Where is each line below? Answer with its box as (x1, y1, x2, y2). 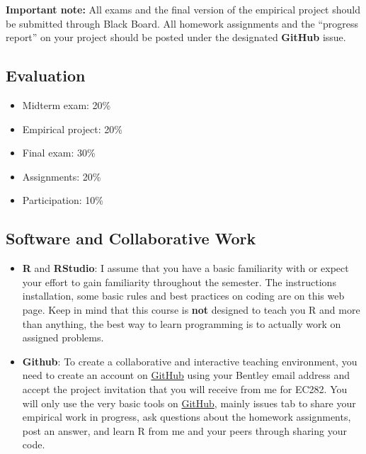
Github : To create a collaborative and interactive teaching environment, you (22, 353, 358, 368)
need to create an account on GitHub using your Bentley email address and (22, 368, 350, 382)
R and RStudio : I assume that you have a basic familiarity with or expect (22, 261, 349, 276)
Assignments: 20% (22, 169, 101, 183)
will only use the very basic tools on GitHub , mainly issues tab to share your (22, 395, 356, 410)
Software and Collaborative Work (6, 227, 256, 249)
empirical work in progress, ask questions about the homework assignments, (22, 409, 351, 424)
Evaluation (6, 64, 86, 86)
